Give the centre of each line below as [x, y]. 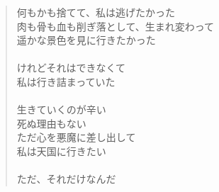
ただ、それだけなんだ [66, 179]
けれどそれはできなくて [71, 68]
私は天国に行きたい [61, 151]
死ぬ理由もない [51, 123]
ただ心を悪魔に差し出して [76, 137]
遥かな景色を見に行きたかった [86, 40]
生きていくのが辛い [61, 109]
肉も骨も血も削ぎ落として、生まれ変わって [115, 26]
